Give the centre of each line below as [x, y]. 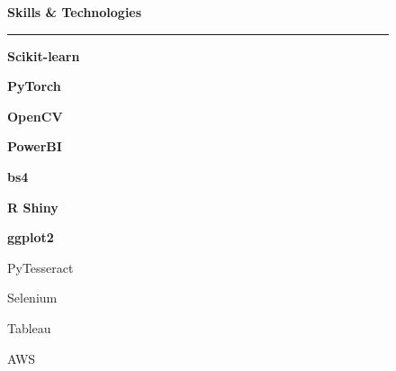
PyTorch [34, 86]
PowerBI [35, 146]
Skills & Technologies [75, 12]
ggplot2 [31, 237]
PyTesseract [40, 267]
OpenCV [35, 116]
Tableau [29, 327]
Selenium [32, 298]
